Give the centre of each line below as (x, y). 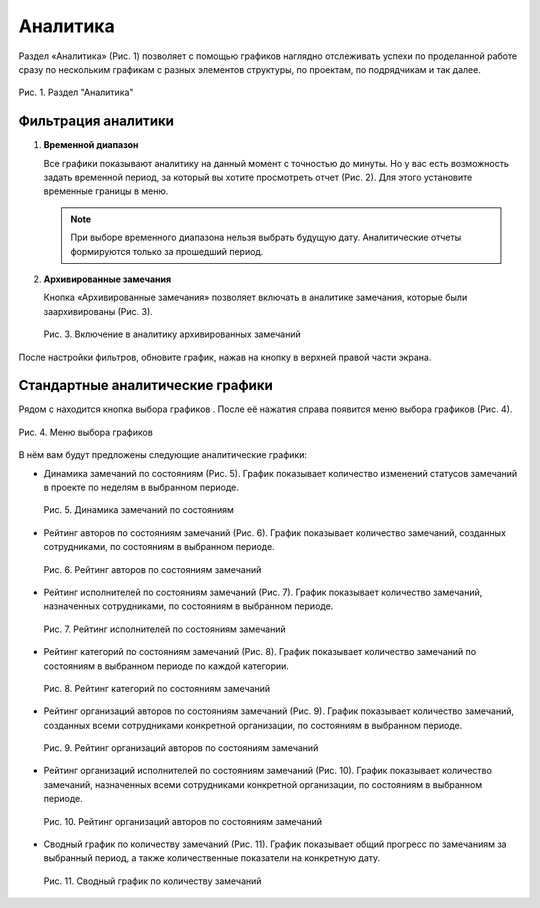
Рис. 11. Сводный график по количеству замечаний (152, 881)
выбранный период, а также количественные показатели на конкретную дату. (212, 858)
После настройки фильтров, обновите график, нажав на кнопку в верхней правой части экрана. (225, 357)
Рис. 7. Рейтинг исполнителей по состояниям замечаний (165, 629)
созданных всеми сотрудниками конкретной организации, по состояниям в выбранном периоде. (253, 725)
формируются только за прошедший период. (167, 251)
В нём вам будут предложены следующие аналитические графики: (162, 455)
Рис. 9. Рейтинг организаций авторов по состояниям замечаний (181, 748)
